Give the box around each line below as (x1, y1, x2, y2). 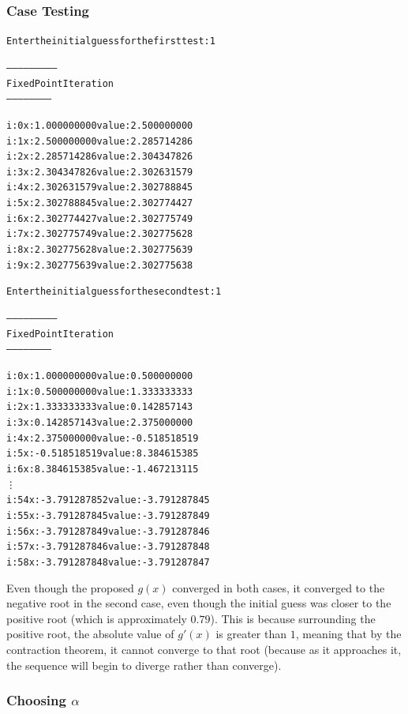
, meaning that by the (295, 626, 402, 642)
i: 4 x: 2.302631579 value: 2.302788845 (6, 182, 193, 194)
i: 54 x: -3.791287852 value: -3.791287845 (6, 494, 210, 506)
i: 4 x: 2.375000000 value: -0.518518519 (6, 432, 199, 444)
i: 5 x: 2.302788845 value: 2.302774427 (6, 197, 193, 209)
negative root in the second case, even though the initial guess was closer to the (6, 595, 391, 611)
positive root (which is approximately (6, 610, 187, 626)
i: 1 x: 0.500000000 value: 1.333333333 (6, 385, 193, 397)
